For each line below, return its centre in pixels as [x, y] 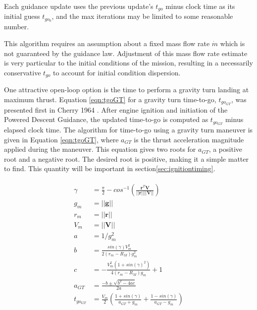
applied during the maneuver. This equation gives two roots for [100, 149]
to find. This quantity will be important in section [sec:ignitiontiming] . [110, 168]
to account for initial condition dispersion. [117, 72]
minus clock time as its [200, 6]
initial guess [22, 16]
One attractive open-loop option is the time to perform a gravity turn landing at [127, 90]
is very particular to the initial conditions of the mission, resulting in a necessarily [128, 63]
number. [17, 27]
